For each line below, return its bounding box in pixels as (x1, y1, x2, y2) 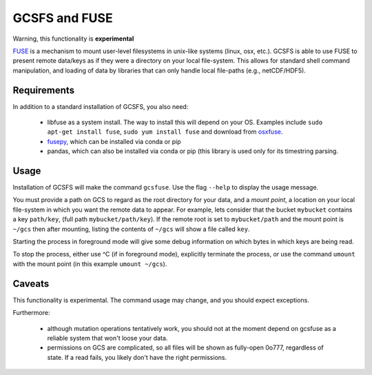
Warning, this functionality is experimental (12, 34, 134, 43)
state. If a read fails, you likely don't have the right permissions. (47, 353, 227, 361)
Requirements (12, 84, 75, 96)
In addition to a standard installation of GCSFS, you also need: (12, 102, 189, 110)
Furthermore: (12, 309, 50, 317)
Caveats (12, 278, 50, 290)
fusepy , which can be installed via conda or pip (47, 137, 182, 145)
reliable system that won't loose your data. (47, 334, 168, 342)
